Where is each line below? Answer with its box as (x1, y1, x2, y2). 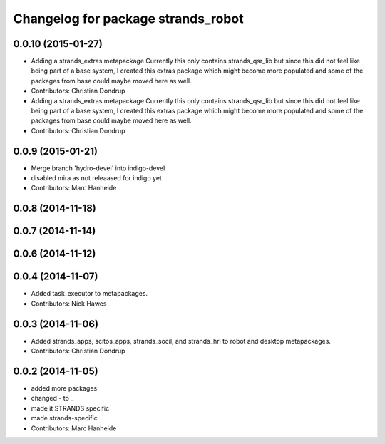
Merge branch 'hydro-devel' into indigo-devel (31, 164, 165, 172)
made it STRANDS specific (31, 403, 110, 413)
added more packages (31, 384, 98, 393)
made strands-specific (31, 414, 98, 423)
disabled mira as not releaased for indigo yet (31, 174, 162, 182)
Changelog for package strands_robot (13, 11, 244, 26)
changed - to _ (31, 394, 74, 403)
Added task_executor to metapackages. (31, 289, 148, 298)
